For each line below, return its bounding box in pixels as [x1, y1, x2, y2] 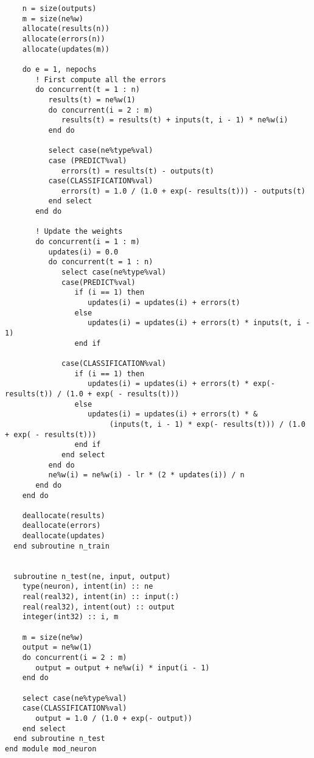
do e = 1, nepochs [22, 65, 97, 74]
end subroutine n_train [13, 541, 110, 550]
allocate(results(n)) [22, 24, 110, 33]
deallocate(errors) [22, 521, 101, 530]
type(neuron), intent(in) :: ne [22, 582, 153, 591]
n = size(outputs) [22, 4, 97, 13]
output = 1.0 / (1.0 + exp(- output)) [35, 714, 192, 723]
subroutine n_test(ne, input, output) [13, 572, 171, 581]
